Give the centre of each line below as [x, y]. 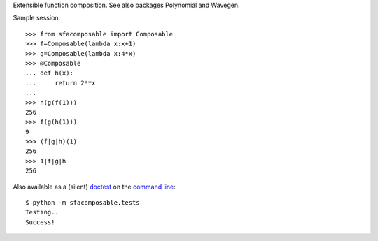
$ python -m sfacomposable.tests [83, 203]
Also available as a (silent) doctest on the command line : [94, 187]
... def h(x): [49, 73]
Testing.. [42, 212]
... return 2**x [61, 83]
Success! [40, 222]
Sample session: [37, 18]
